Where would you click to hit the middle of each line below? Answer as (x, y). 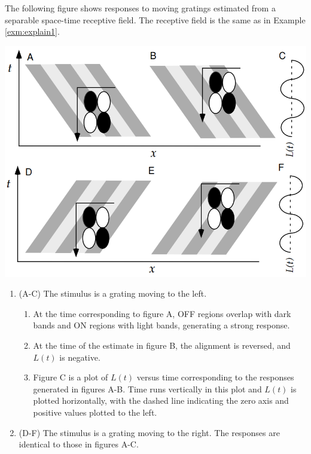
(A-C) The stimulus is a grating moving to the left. (113, 293)
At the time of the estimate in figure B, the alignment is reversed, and (162, 345)
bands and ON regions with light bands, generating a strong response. (161, 325)
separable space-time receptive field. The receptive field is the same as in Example (155, 19)
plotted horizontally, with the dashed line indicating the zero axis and (161, 400)
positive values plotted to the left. (95, 412)
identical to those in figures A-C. (79, 444)
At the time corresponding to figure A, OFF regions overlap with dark (162, 313)
